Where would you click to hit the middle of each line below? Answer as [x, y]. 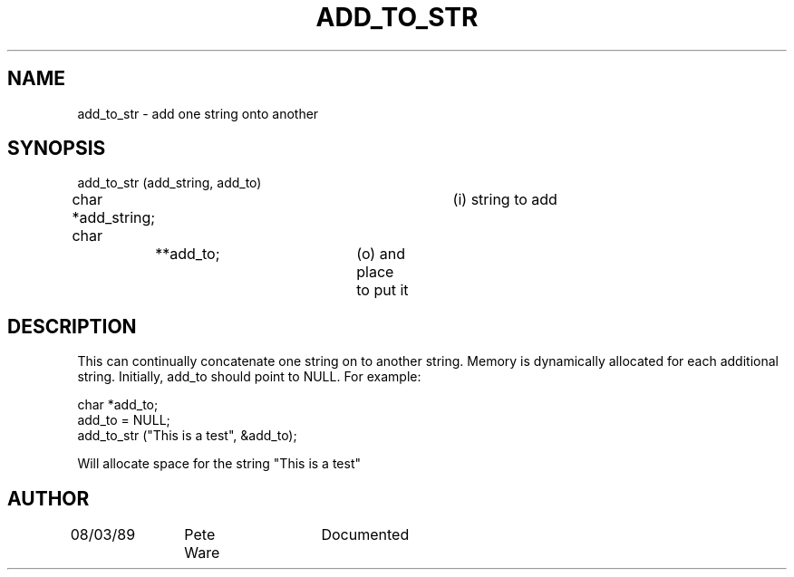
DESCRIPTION [72, 326]
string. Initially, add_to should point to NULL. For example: [249, 377]
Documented [365, 535]
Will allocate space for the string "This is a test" [219, 464]
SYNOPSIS [57, 149]
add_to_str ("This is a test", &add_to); [187, 436]
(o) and [381, 254]
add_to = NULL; [124, 420]
